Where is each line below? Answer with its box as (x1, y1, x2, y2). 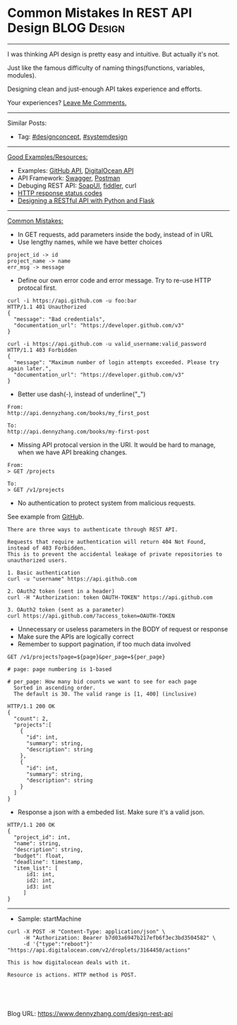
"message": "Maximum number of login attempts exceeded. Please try (13, 358, 219, 366)
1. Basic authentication (7, 569, 80, 576)
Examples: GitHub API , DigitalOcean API (17, 166, 134, 174)
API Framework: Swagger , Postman (17, 174, 121, 182)
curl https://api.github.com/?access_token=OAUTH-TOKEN (7, 612, 175, 619)
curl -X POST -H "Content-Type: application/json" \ (7, 928, 166, 935)
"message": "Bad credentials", (13, 315, 106, 322)
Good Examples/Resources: (7, 152, 88, 161)
